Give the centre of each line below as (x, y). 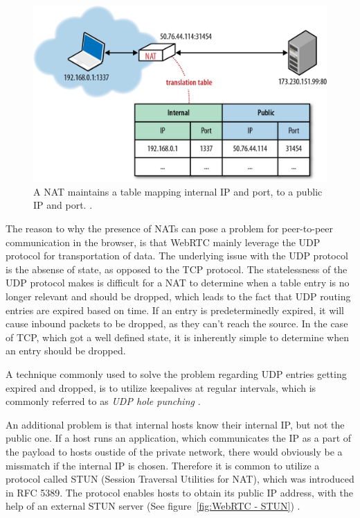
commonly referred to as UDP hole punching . (103, 401)
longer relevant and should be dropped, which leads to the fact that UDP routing (178, 296)
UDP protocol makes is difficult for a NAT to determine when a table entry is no (178, 283)
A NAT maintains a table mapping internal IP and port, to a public (178, 191)
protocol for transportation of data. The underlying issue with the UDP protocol (177, 256)
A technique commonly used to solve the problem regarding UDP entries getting (176, 373)
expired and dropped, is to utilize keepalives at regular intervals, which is (161, 387)
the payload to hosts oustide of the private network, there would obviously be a (174, 451)
